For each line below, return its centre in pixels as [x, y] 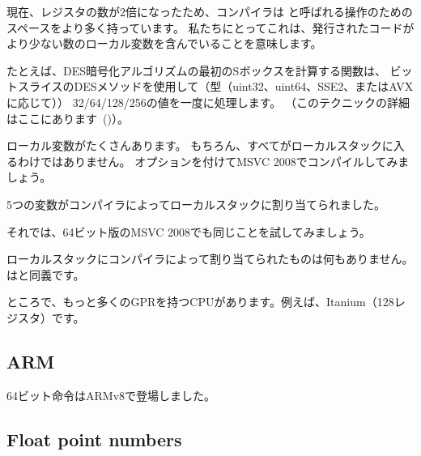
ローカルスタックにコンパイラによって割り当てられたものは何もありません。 [210, 259]
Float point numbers [94, 439]
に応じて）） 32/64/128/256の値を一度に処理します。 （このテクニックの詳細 [208, 102]
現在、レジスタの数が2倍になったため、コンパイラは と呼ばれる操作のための [210, 11]
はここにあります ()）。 [68, 118]
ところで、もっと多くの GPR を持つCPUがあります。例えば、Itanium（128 [200, 302]
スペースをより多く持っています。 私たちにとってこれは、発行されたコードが [210, 27]
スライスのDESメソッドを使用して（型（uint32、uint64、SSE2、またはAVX [215, 86]
